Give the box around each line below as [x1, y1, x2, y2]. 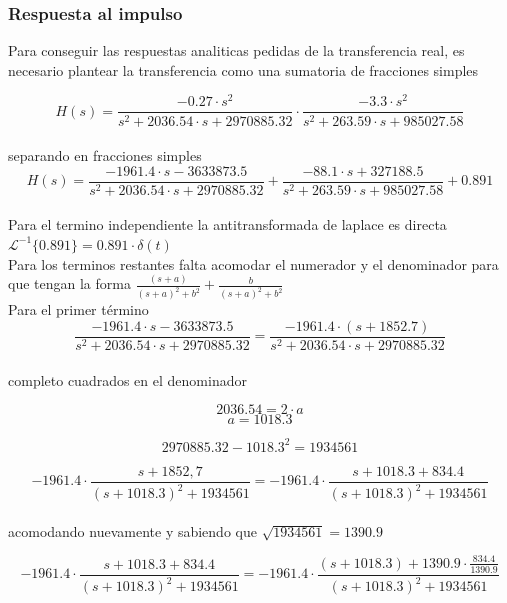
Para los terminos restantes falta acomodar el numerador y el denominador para [8, 253, 499, 274]
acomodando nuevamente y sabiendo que [8, 520, 257, 541]
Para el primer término [8, 299, 149, 320]
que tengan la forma [8, 273, 131, 294]
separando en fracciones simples [8, 145, 202, 166]
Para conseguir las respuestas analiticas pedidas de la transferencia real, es [8, 40, 465, 61]
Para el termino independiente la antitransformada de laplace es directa [8, 214, 447, 235]
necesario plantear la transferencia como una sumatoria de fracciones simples [8, 59, 479, 80]
